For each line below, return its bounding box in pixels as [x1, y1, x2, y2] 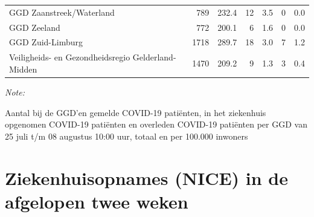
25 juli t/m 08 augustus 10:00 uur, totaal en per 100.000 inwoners [5, 129, 248, 142]
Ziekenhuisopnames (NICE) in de [5, 165, 289, 190]
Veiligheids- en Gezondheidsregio [9, 51, 130, 63]
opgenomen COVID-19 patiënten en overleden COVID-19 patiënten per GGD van [5, 118, 307, 131]
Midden [9, 62, 37, 75]
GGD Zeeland [9, 21, 60, 33]
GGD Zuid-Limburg [9, 36, 83, 48]
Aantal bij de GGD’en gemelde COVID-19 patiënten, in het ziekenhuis [5, 106, 266, 118]
